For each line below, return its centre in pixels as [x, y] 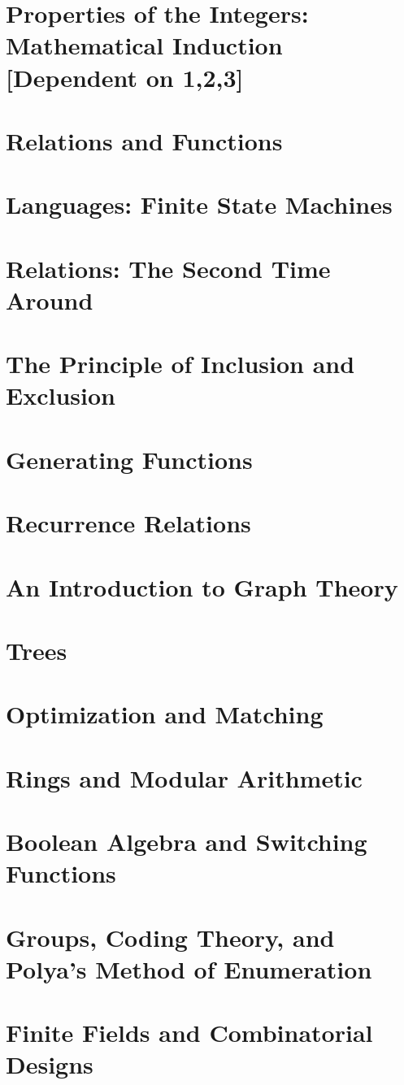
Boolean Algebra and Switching [187, 842]
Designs [50, 1064]
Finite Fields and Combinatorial [189, 1033]
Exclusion [61, 395]
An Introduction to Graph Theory [202, 586]
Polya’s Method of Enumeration [189, 968]
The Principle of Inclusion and [180, 364]
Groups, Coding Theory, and [170, 937]
